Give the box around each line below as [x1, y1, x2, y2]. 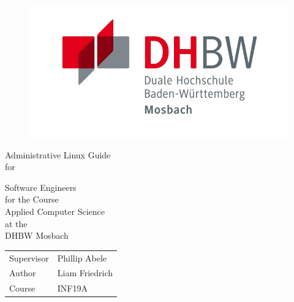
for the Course [5, 193, 59, 206]
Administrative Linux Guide [5, 148, 111, 161]
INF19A [57, 282, 88, 295]
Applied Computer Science [5, 205, 105, 218]
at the [5, 217, 28, 230]
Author [9, 266, 36, 279]
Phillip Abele [57, 251, 107, 264]
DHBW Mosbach [5, 229, 69, 242]
